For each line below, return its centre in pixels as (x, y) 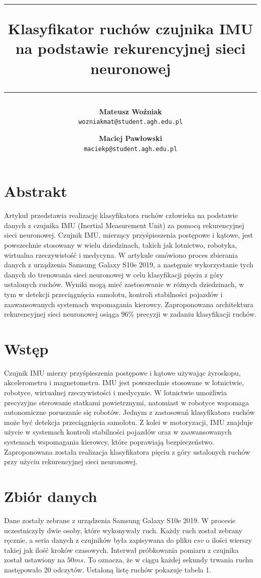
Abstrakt (36, 191)
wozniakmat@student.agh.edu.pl (130, 122)
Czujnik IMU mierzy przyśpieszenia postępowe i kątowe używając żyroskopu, (122, 372)
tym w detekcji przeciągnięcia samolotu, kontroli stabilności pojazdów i (113, 294)
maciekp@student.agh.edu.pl (130, 149)
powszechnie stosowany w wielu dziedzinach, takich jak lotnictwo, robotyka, (120, 244)
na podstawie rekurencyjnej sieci (130, 48)
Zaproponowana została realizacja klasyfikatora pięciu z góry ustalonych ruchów (127, 451)
